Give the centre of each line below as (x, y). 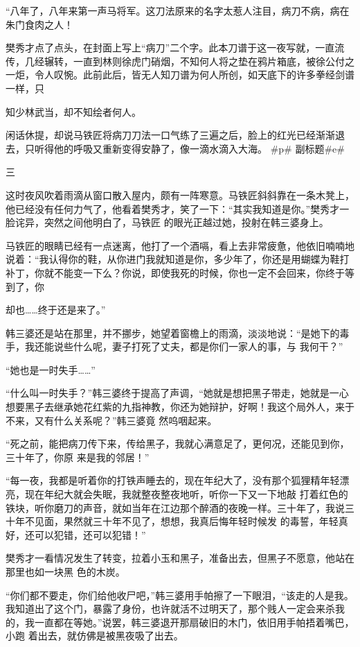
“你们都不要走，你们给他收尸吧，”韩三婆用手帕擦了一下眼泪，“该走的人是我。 (180, 595)
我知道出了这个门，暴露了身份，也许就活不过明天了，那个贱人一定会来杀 (170, 609)
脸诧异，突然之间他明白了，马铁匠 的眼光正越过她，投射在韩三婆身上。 (167, 222)
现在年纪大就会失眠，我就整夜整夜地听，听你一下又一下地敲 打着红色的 (186, 494)
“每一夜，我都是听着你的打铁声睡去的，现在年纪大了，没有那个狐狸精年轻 (173, 480)
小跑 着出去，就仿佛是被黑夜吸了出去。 (94, 636)
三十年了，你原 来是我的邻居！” (78, 457)
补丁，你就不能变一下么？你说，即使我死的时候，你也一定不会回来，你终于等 (180, 272)
